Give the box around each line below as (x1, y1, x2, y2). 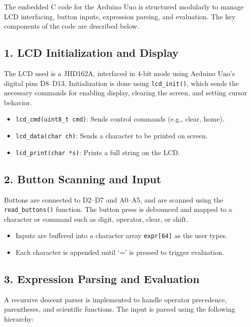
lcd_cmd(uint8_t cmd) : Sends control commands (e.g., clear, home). (15, 114, 225, 124)
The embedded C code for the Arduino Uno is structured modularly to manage (4, 1, 244, 11)
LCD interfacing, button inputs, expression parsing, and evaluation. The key (4, 11, 236, 21)
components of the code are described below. (4, 21, 139, 31)
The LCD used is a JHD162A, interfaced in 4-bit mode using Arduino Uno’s (4, 68, 235, 78)
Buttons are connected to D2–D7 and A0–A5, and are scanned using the (4, 194, 223, 204)
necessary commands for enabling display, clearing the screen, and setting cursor (4, 87, 247, 98)
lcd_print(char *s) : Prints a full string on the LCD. (15, 147, 180, 157)
